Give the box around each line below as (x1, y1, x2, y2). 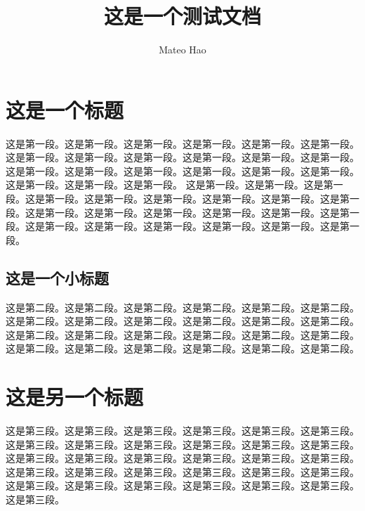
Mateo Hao (159, 42, 206, 57)
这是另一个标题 (6, 382, 144, 411)
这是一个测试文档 (103, 1, 261, 30)
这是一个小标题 (6, 266, 109, 288)
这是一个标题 (6, 95, 124, 124)
